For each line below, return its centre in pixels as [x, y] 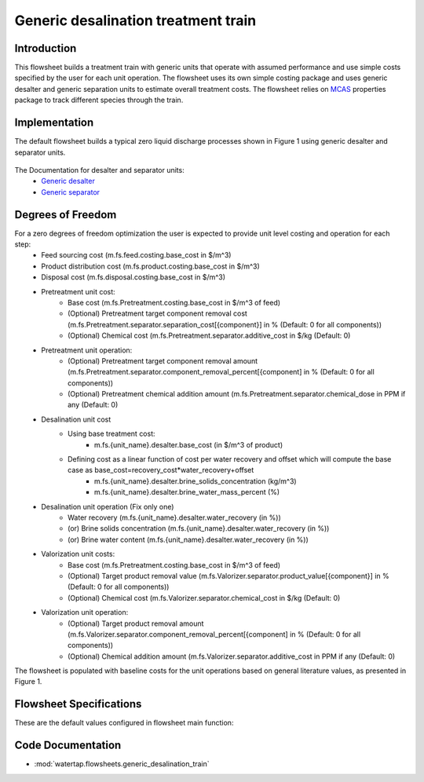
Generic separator [71, 192]
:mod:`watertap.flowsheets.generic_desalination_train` [122, 764]
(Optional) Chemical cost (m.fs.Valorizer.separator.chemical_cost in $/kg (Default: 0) [204, 597]
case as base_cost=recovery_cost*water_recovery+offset [161, 470]
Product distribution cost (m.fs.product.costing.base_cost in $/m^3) [151, 266]
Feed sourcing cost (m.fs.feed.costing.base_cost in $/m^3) [136, 255]
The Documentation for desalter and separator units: [99, 170]
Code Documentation [68, 745]
